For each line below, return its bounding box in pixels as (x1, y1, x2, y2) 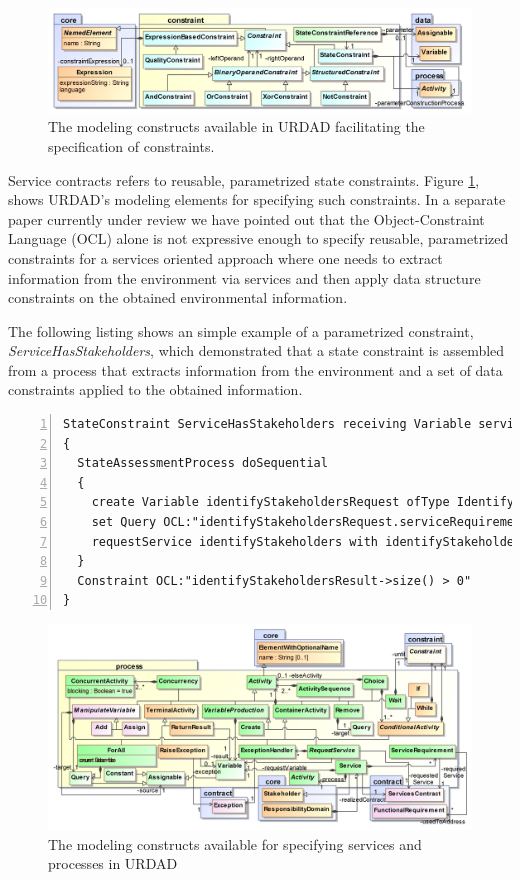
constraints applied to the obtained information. (8, 379, 303, 400)
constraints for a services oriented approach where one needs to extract (8, 247, 443, 268)
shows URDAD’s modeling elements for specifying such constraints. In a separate (8, 189, 506, 210)
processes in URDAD (48, 853, 178, 874)
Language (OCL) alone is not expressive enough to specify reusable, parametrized (8, 228, 509, 249)
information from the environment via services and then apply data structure (8, 267, 481, 288)
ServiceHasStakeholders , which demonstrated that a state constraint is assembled (8, 340, 505, 361)
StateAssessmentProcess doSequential (77, 456, 328, 471)
